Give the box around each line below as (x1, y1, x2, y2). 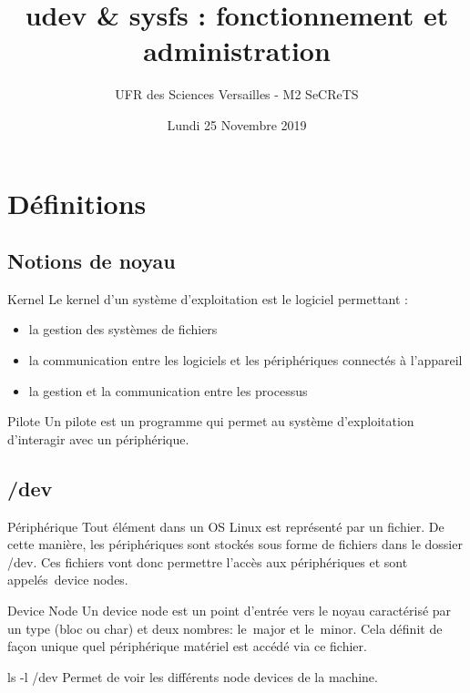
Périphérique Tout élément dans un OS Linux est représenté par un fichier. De (7, 516, 444, 535)
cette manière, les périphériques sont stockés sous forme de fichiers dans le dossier (7, 535, 463, 554)
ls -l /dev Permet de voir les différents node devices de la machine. (7, 667, 378, 686)
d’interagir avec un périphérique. (7, 429, 189, 448)
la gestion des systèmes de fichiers (28, 320, 218, 339)
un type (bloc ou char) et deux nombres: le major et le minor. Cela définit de (7, 618, 443, 637)
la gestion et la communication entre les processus (28, 381, 308, 400)
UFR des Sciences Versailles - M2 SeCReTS (115, 85, 359, 104)
